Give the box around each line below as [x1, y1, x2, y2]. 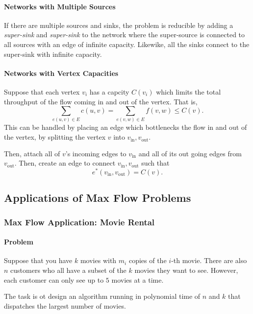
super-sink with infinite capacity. [4, 48, 102, 59]
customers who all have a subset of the [10, 265, 126, 275]
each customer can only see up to [4, 274, 104, 285]
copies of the [128, 255, 167, 266]
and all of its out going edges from [138, 148, 242, 158]
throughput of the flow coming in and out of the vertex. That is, [4, 96, 198, 106]
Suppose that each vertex [4, 86, 80, 97]
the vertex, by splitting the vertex [4, 132, 106, 142]
